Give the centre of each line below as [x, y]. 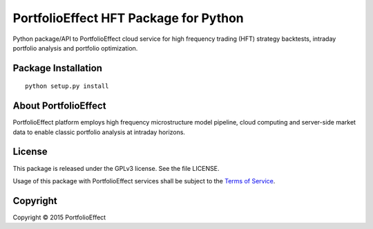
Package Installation [58, 68]
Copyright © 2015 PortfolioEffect [59, 217]
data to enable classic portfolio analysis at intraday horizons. [99, 132]
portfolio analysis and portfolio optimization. [75, 48]
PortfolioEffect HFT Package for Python [128, 18]
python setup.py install [67, 86]
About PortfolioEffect [59, 106]
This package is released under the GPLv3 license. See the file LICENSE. [116, 168]
